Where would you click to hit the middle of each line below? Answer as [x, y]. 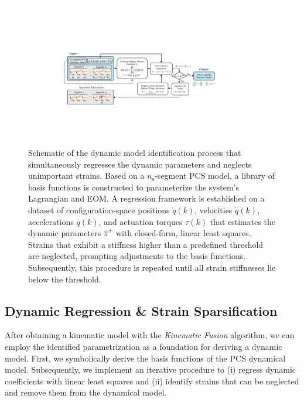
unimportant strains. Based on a [86, 176]
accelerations [51, 221]
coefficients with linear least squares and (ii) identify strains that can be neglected [152, 381]
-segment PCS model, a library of [215, 176]
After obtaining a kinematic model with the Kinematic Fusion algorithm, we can [150, 335]
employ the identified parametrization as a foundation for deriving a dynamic [144, 347]
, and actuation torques [141, 221]
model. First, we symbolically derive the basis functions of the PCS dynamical [145, 358]
